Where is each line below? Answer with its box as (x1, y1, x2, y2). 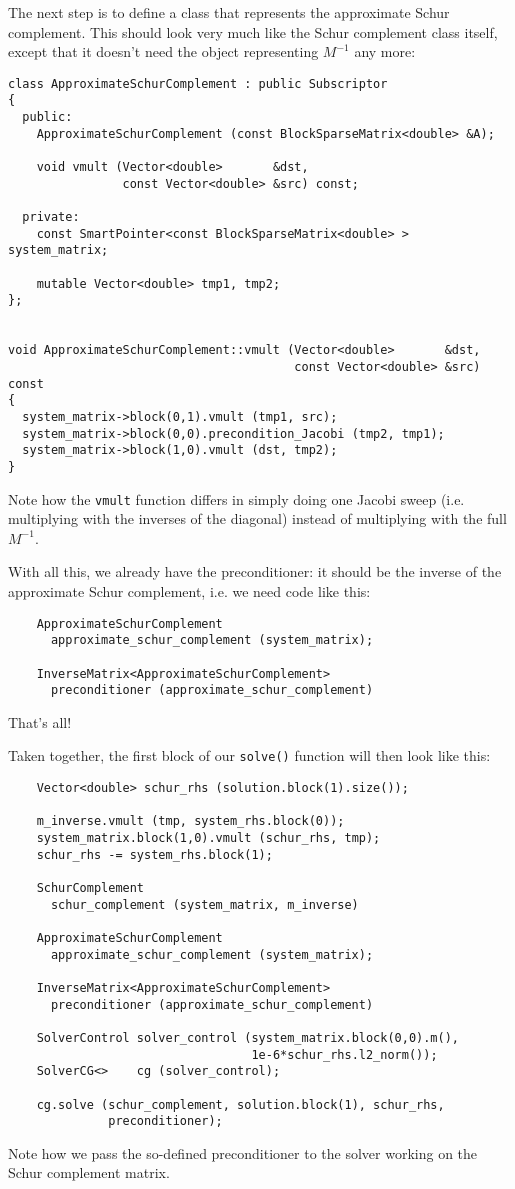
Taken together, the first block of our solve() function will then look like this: (8, 745, 491, 766)
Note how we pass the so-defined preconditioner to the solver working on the (8, 1142, 478, 1163)
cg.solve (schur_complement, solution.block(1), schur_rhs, (36, 1097, 445, 1112)
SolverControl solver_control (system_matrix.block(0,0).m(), (36, 1030, 460, 1045)
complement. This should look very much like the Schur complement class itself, (8, 21, 498, 42)
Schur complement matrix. (8, 1162, 170, 1183)
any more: (354, 41, 416, 62)
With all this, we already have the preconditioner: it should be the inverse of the (8, 561, 502, 582)
